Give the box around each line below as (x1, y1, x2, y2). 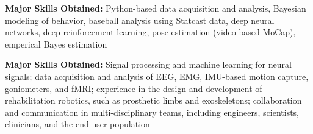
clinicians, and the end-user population (5, 118, 150, 130)
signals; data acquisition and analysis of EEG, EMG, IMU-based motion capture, (5, 69, 309, 82)
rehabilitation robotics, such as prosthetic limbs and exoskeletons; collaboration (5, 94, 302, 107)
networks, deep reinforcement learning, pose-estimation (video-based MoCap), (5, 26, 296, 38)
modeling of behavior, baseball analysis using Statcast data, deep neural (5, 13, 275, 26)
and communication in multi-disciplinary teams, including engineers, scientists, (5, 105, 300, 118)
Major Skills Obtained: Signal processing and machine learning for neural (5, 58, 292, 71)
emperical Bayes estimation (5, 37, 107, 50)
